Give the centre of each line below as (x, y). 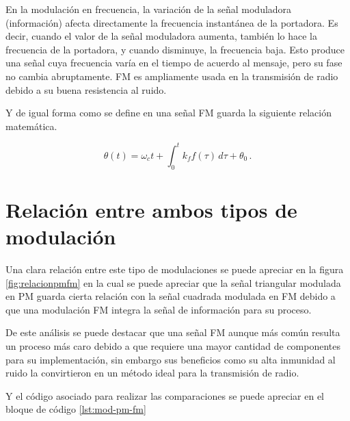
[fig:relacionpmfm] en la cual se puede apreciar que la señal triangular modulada (173, 282)
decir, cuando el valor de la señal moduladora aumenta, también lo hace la (161, 36)
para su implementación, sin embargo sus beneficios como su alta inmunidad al (171, 359)
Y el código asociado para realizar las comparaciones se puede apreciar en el (165, 395)
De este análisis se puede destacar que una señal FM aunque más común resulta (173, 332)
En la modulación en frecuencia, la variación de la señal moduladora (149, 9)
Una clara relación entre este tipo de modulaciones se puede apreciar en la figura (175, 269)
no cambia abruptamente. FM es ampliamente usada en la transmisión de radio (172, 76)
